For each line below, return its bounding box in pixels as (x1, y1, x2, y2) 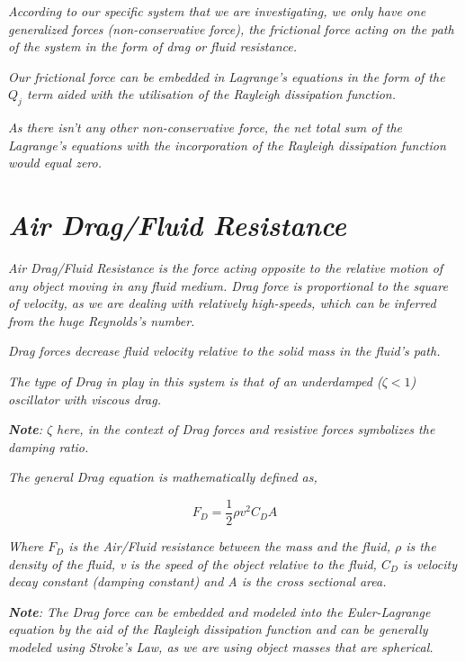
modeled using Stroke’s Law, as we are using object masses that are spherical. (8, 638, 434, 657)
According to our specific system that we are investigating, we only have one (8, 2, 426, 20)
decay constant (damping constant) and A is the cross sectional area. (8, 572, 387, 591)
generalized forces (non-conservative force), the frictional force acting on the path (8, 19, 454, 38)
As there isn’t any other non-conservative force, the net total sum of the (8, 118, 403, 137)
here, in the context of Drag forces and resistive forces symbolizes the (57, 420, 435, 439)
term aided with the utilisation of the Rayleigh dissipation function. (26, 85, 397, 104)
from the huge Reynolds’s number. (8, 311, 195, 330)
